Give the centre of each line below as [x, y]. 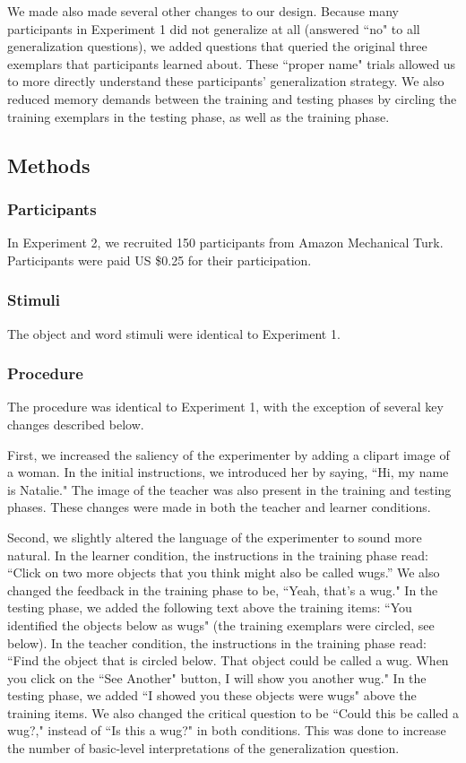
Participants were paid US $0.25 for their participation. [160, 260]
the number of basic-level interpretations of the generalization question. [203, 748]
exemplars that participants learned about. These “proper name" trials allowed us [232, 63]
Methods [49, 165]
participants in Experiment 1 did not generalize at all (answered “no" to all [214, 28]
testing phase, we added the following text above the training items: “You [210, 607]
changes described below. [76, 424]
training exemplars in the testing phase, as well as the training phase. [198, 116]
